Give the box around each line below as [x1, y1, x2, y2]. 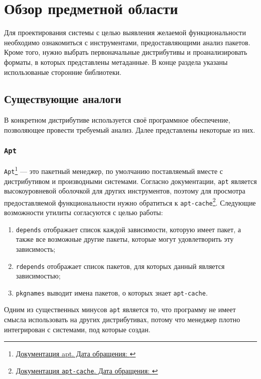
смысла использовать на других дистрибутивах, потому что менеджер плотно [4, 314, 240, 325]
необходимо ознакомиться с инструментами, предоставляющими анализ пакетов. [4, 37, 250, 47]
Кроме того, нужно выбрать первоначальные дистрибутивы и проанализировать [4, 47, 247, 57]
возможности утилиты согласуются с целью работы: [4, 207, 163, 218]
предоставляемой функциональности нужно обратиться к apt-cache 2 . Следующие [4, 196, 256, 208]
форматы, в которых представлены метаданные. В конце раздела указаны [4, 56, 228, 67]
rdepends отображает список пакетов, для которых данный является [16, 260, 225, 271]
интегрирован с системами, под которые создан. [4, 324, 151, 334]
